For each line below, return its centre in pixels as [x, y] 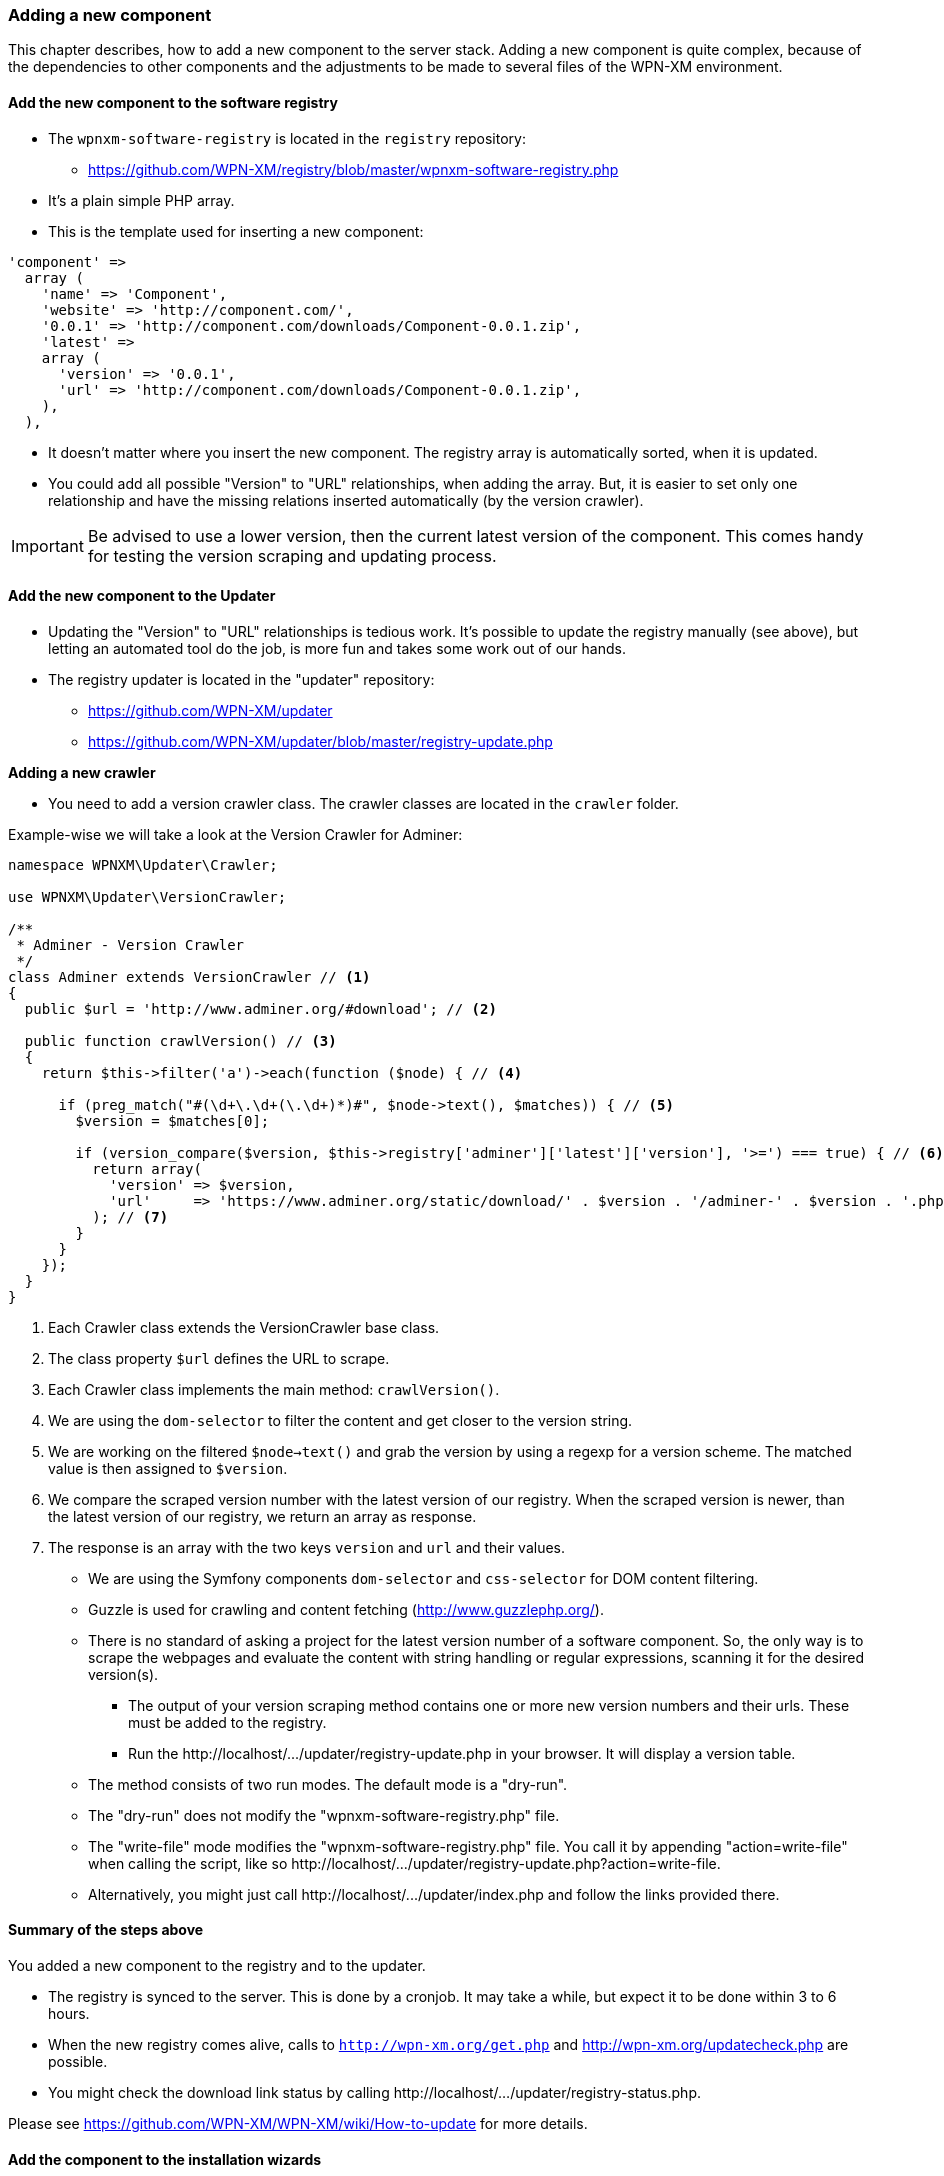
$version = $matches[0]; [172, 1120]
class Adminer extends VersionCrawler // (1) [189, 976]
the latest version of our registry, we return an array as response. [262, 1516]
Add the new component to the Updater [142, 596]
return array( [147, 1168]
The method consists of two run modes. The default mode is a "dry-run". [328, 1784]
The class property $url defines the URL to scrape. [219, 1358]
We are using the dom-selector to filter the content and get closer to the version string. [340, 1420]
